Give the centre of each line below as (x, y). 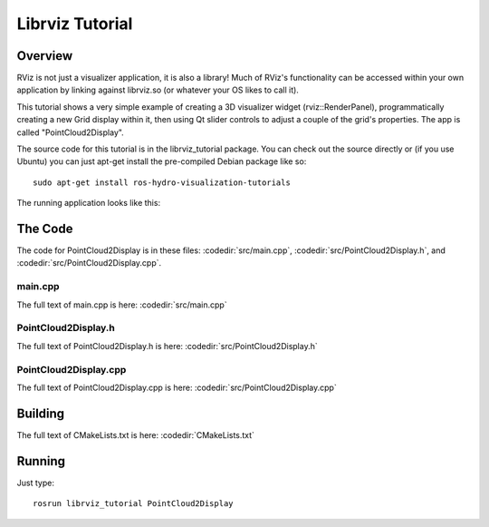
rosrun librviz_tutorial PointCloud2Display (134, 504)
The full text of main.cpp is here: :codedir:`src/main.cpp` (122, 305)
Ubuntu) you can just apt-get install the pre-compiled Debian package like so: (162, 161)
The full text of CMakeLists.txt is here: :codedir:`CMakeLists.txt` (136, 434)
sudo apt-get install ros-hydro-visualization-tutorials (162, 182)
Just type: (35, 483)
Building (41, 413)
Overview (45, 56)
